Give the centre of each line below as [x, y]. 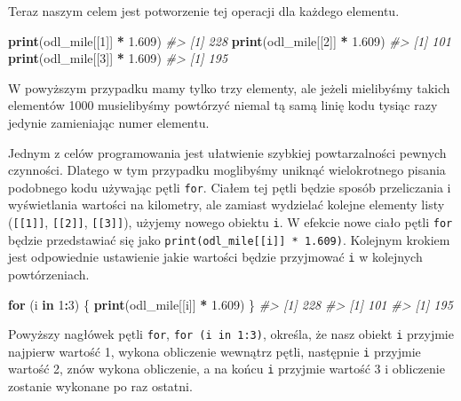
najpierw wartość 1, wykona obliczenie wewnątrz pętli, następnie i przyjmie [215, 351]
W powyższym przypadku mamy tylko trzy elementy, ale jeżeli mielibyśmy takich [229, 87]
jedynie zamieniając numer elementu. [109, 122]
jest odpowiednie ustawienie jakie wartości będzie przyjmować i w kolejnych [215, 257]
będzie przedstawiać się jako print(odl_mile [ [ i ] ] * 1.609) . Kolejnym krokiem [229, 239]
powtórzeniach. [49, 274]
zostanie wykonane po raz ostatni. [100, 386]
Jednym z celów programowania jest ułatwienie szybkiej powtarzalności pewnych [227, 152]
